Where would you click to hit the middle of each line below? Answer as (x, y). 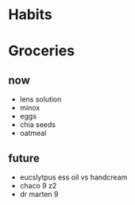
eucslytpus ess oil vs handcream (73, 177)
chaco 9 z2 (38, 186)
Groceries (42, 51)
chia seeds (37, 125)
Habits (31, 15)
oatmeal (33, 133)
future (24, 158)
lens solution (40, 99)
